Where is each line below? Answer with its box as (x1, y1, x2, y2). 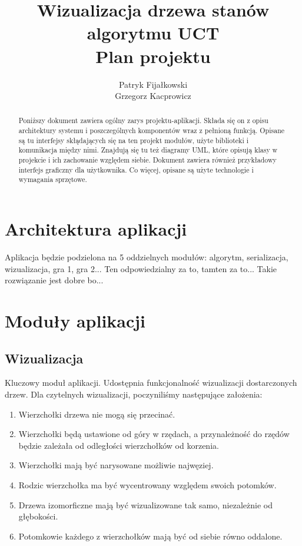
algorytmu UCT (87, 21, 220, 45)
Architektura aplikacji (5, 217, 187, 241)
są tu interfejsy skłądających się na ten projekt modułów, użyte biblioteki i (18, 135, 248, 145)
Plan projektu (95, 44, 211, 68)
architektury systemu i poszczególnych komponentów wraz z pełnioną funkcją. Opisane (18, 125, 285, 135)
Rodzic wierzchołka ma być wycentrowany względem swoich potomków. (18, 478, 277, 491)
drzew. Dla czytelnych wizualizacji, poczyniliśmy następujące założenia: (5, 388, 263, 400)
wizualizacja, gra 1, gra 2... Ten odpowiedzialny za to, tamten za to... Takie (5, 262, 277, 274)
